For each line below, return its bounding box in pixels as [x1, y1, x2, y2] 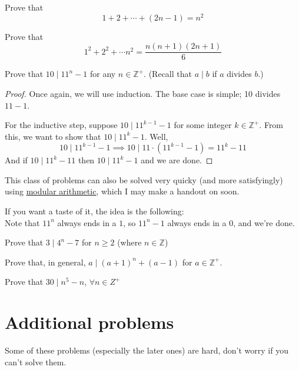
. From [259, 119, 284, 131]
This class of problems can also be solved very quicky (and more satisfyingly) [5, 173, 283, 186]
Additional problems [5, 310, 174, 334]
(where [117, 236, 142, 248]
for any [89, 68, 116, 80]
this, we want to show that [5, 130, 101, 142]
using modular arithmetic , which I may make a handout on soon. [5, 185, 240, 197]
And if [5, 154, 28, 166]
